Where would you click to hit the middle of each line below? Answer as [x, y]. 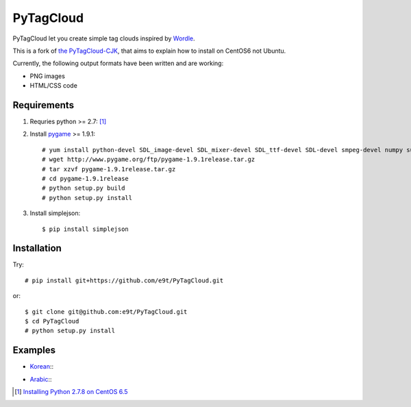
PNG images [47, 76]
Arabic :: [41, 379]
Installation [37, 248]
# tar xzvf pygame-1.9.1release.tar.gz [109, 169]
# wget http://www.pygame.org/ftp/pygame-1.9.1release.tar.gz [149, 160]
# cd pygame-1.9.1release [86, 178]
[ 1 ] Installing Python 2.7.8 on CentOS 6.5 [71, 392]
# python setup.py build [84, 188]
